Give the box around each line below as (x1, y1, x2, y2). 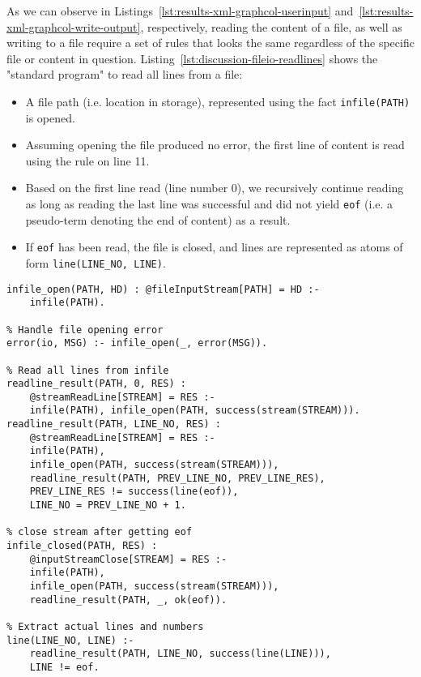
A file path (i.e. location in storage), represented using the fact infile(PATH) (25, 92, 410, 109)
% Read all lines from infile (6, 364, 169, 376)
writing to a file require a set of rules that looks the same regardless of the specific (6, 34, 415, 51)
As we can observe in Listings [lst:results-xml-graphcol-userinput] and (6, 2, 354, 19)
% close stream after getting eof (6, 526, 193, 538)
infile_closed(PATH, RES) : (6, 540, 158, 552)
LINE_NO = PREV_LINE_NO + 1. (29, 499, 186, 512)
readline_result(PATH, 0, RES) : (6, 378, 186, 390)
